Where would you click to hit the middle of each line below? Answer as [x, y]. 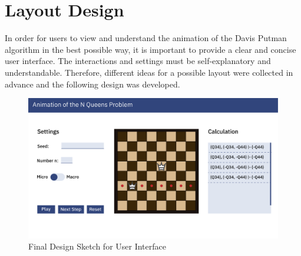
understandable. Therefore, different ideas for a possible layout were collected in [149, 72]
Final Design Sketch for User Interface [97, 246]
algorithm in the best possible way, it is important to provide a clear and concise [150, 49]
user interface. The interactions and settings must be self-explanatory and [138, 61]
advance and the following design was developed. [92, 84]
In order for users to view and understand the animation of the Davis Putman [146, 38]
